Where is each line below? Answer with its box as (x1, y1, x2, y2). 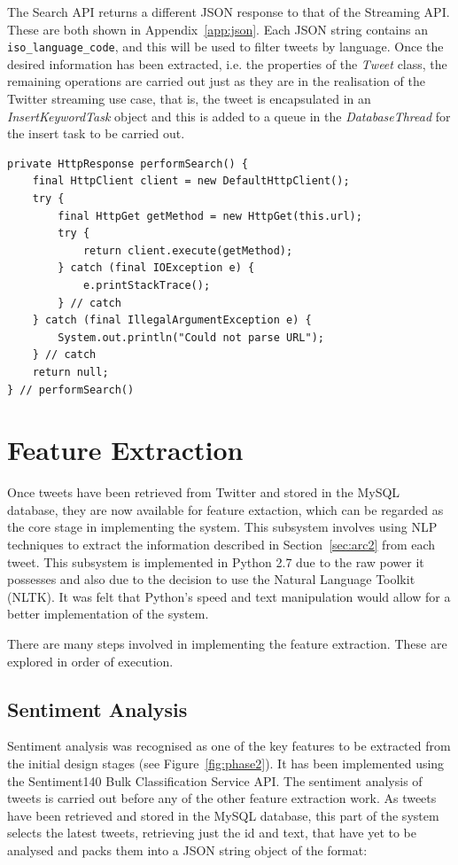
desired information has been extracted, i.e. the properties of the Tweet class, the (7, 54, 447, 73)
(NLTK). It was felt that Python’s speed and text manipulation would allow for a (7, 587, 451, 605)
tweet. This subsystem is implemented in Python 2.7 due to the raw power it (7, 552, 424, 571)
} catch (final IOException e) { (58, 261, 255, 275)
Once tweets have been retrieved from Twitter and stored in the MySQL (7, 483, 400, 502)
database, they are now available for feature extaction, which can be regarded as (7, 500, 444, 518)
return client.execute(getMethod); (82, 244, 293, 257)
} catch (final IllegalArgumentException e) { (32, 314, 312, 327)
